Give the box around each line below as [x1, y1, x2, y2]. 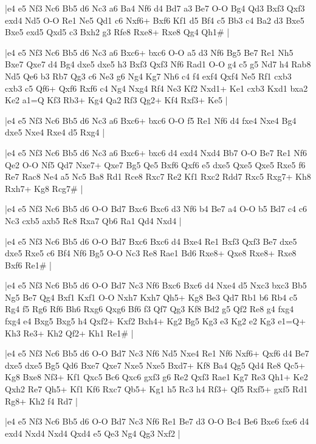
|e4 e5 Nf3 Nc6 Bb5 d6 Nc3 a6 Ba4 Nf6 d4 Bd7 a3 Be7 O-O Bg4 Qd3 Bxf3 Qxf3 [5, 2, 305, 14]
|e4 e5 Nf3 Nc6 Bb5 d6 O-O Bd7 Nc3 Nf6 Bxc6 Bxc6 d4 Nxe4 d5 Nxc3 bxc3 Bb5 [5, 279, 307, 292]
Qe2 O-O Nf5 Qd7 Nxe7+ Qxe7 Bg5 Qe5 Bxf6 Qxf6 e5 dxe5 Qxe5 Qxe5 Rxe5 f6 [5, 158, 306, 171]
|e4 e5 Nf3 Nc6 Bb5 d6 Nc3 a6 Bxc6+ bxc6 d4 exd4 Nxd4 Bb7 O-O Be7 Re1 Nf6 [5, 146, 307, 159]
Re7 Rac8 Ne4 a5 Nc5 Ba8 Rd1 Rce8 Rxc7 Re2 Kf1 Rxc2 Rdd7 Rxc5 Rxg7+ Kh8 [5, 170, 311, 183]
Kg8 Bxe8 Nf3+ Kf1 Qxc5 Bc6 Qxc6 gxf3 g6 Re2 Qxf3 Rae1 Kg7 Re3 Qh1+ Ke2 [5, 371, 308, 383]
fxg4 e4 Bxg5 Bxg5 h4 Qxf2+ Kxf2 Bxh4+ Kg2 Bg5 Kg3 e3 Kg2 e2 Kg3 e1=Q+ [5, 315, 306, 327]
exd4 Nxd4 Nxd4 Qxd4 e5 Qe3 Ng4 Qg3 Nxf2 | [5, 426, 180, 439]
